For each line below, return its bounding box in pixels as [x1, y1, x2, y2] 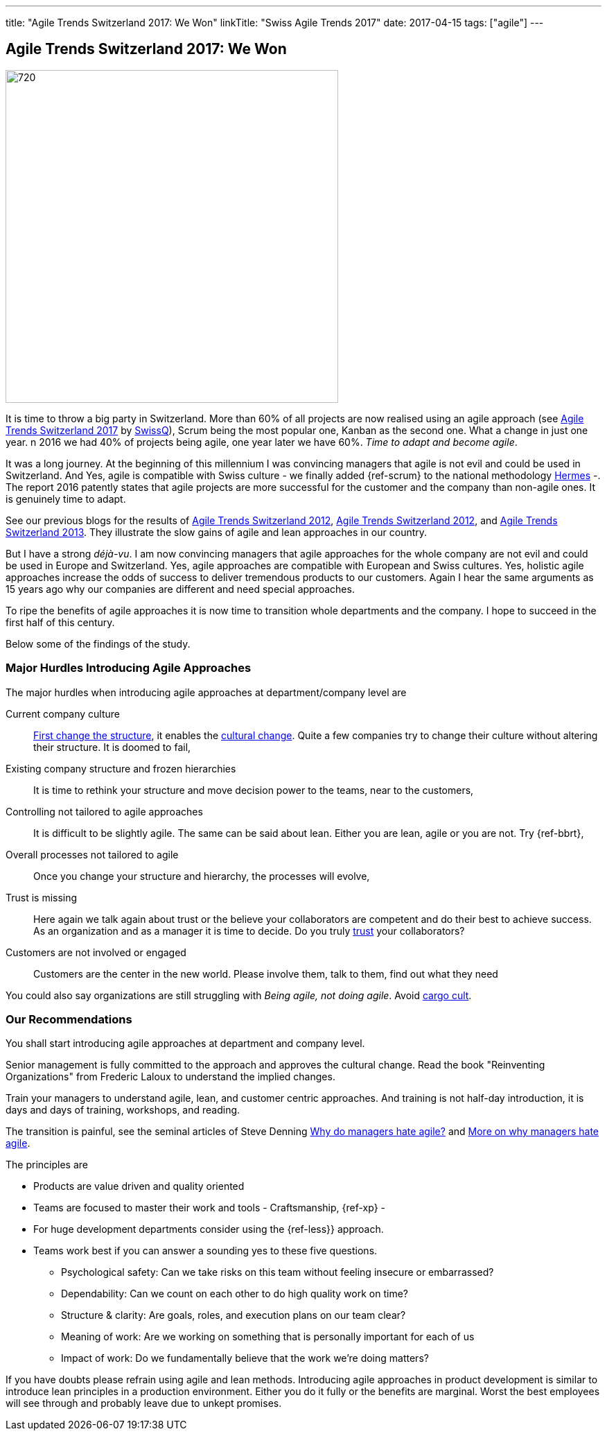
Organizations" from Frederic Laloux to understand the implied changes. [6, 1071, 335, 1083]
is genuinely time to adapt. [6, 492, 126, 505]
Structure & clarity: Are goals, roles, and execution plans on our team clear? [61, 1309, 406, 1322]
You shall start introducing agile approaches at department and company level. [6, 1037, 365, 1050]
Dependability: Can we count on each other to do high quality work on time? [61, 1288, 408, 1300]
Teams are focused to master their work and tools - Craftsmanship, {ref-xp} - [33, 1202, 385, 1214]
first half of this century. [6, 616, 115, 628]
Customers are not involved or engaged [6, 946, 186, 958]
